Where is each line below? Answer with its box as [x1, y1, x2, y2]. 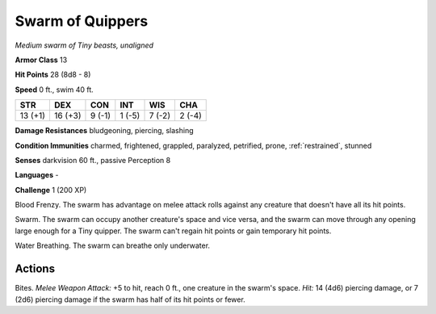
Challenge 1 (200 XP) [15, 185, 87, 195]
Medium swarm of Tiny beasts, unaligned [15, 40, 153, 50]
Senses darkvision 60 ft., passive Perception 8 [15, 155, 171, 165]
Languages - [15, 170, 59, 180]
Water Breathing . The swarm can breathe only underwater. [15, 241, 210, 250]
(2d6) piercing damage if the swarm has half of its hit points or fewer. [15, 295, 245, 304]
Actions [15, 262, 56, 276]
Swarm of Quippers [15, 12, 149, 30]
